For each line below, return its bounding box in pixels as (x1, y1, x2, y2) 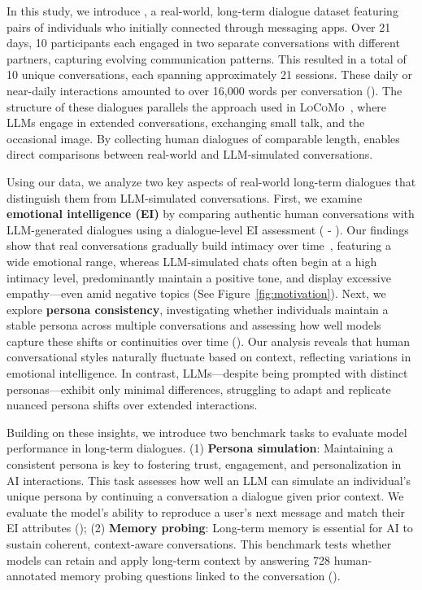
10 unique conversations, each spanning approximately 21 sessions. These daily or (7, 66, 412, 83)
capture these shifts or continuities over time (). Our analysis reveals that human (7, 332, 411, 349)
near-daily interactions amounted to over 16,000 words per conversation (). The (7, 81, 402, 98)
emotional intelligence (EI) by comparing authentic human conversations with (7, 205, 415, 222)
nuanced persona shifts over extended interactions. (7, 396, 258, 413)
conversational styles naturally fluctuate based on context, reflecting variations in (7, 348, 411, 365)
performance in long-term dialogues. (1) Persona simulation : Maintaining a (7, 439, 394, 457)
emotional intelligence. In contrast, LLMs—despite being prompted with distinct (7, 365, 408, 382)
